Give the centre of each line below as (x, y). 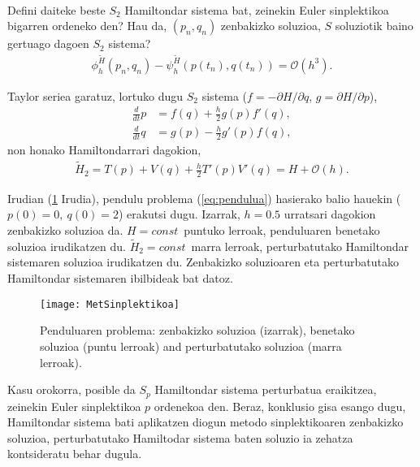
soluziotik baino (374, 26)
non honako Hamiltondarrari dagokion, (104, 150)
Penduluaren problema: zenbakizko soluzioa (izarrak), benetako (197, 330)
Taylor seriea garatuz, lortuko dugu (95, 95)
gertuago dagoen (48, 43)
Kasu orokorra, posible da (71, 389)
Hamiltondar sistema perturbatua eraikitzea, (266, 389)
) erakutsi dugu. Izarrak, (179, 214)
